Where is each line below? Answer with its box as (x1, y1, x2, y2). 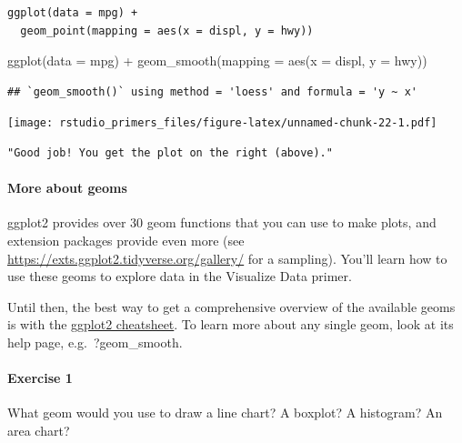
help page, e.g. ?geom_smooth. (7, 332, 183, 351)
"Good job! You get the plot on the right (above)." (7, 146, 333, 160)
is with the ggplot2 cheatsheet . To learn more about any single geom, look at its (7, 315, 454, 334)
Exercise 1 (7, 368, 73, 388)
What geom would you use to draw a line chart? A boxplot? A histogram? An (7, 403, 443, 422)
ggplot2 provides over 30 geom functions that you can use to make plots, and (7, 213, 437, 232)
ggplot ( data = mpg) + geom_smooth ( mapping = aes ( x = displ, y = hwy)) (7, 51, 427, 70)
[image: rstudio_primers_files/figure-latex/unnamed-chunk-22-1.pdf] (7, 116, 437, 130)
